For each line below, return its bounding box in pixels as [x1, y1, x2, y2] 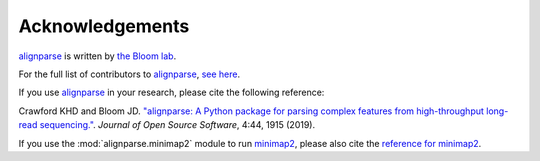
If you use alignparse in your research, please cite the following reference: [18, 86, 325, 99]
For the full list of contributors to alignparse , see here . [18, 68, 240, 80]
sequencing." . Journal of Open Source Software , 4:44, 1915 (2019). [39, 119, 316, 131]
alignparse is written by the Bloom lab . [18, 50, 177, 62]
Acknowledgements [18, 15, 190, 37]
